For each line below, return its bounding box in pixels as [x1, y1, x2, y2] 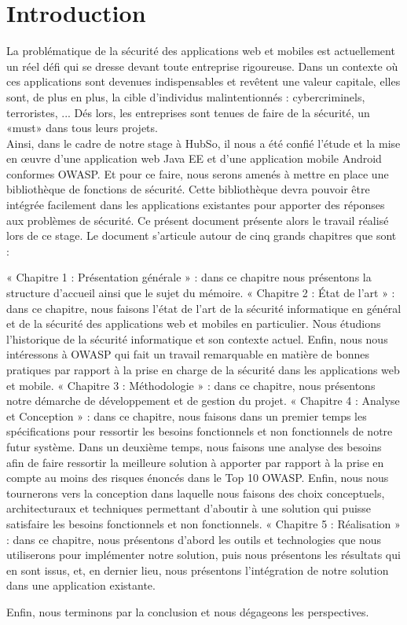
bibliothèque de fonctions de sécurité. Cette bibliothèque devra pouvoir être [6, 181, 370, 197]
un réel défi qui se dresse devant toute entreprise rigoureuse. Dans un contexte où [6, 57, 398, 74]
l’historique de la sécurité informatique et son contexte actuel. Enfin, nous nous [6, 330, 388, 347]
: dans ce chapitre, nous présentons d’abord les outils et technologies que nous [6, 531, 382, 547]
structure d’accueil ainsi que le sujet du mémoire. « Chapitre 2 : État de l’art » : [6, 285, 395, 301]
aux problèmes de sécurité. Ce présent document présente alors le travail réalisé [6, 211, 389, 228]
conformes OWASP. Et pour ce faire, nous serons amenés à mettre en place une [6, 165, 389, 182]
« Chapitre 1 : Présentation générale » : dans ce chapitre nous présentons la [6, 269, 372, 285]
